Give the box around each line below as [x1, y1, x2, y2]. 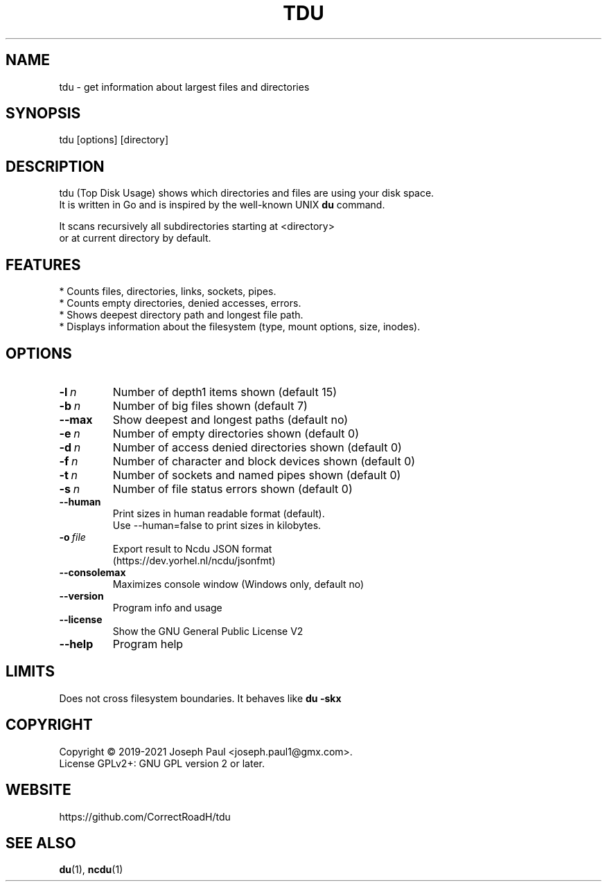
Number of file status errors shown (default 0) [112, 481, 353, 496]
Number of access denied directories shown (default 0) [112, 440, 402, 454]
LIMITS [6, 663, 55, 681]
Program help [112, 636, 184, 651]
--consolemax [59, 566, 126, 578]
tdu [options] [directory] [59, 134, 169, 146]
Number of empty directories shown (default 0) [112, 426, 359, 440]
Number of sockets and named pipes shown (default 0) [112, 467, 401, 482]
